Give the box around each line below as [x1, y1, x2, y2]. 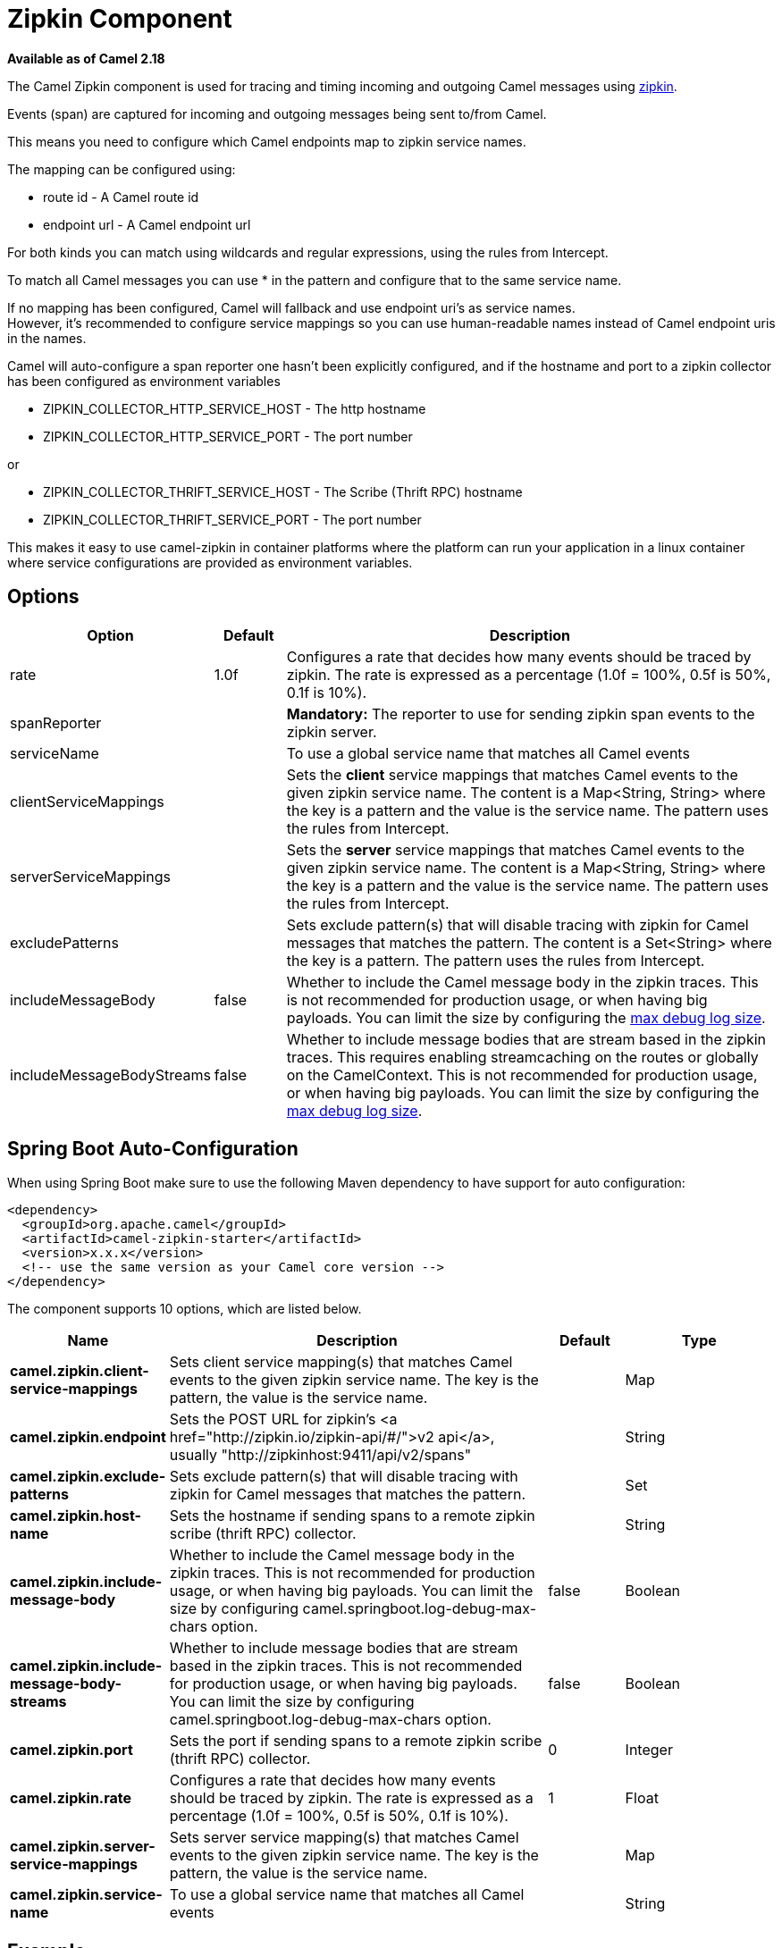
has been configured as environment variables [7, 373, 281, 389]
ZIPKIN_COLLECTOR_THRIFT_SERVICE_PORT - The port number [43, 511, 422, 527]
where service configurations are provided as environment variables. [7, 554, 413, 570]
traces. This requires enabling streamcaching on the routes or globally [286, 1047, 759, 1066]
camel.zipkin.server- [10, 1837, 156, 1856]
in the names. [7, 330, 87, 346]
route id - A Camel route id [43, 189, 199, 205]
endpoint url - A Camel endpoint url [43, 216, 251, 232]
